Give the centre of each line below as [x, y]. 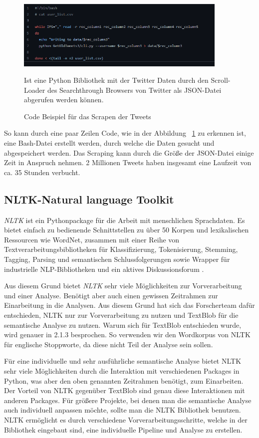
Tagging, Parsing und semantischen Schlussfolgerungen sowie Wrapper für [117, 259]
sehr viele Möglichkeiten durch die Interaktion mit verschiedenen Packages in [122, 370]
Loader [35, 90]
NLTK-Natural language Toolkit [89, 199]
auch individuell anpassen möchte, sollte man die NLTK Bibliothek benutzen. [123, 410]
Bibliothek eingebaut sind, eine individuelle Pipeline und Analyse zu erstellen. [123, 429]
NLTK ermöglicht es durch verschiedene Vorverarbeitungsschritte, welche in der [126, 419]
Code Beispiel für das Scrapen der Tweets [88, 116]
